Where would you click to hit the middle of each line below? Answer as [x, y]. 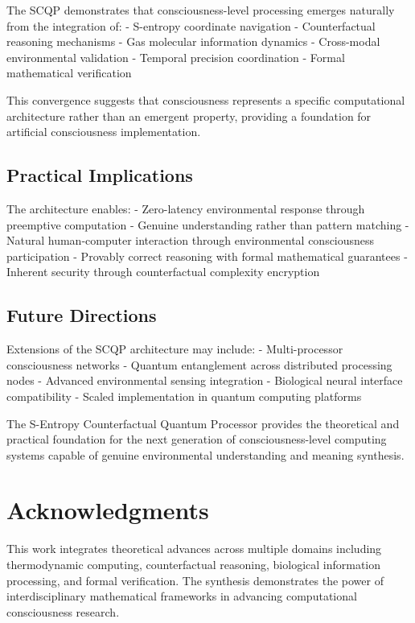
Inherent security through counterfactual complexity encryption [163, 272]
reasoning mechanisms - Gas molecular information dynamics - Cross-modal [193, 41]
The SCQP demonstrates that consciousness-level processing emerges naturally [201, 10]
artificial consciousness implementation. [104, 132]
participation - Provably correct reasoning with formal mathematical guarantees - [207, 256]
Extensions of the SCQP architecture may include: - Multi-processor [175, 349]
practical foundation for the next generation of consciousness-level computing [197, 439]
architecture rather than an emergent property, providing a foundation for [189, 116]
